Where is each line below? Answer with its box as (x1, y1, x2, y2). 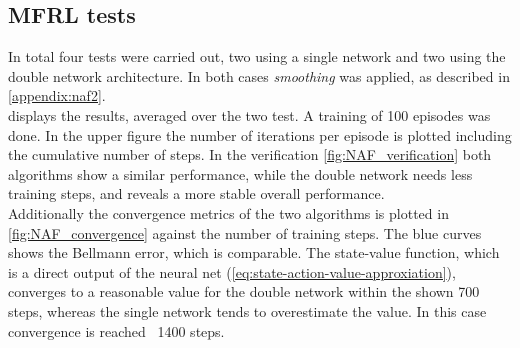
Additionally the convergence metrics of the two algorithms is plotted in (8, 202, 449, 223)
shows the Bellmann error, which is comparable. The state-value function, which (8, 242, 500, 263)
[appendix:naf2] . (8, 85, 106, 106)
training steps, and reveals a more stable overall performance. (8, 183, 385, 204)
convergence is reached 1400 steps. (8, 320, 225, 341)
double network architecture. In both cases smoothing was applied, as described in (8, 65, 510, 86)
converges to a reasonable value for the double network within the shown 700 (8, 281, 480, 302)
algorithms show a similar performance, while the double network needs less (8, 163, 473, 184)
